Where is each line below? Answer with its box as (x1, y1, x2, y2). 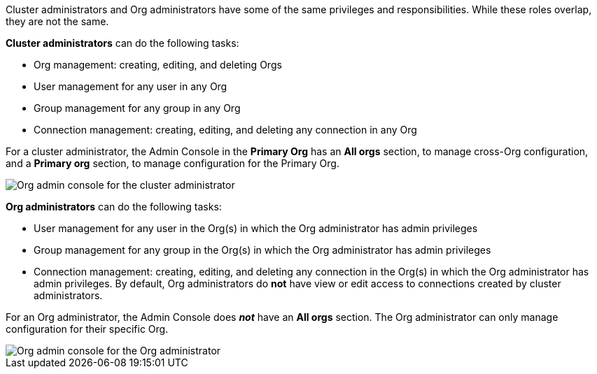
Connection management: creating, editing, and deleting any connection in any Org (34, 124, 417, 136)
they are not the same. (6, 15, 109, 27)
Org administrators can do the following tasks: (6, 201, 222, 213)
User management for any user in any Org (34, 80, 227, 92)
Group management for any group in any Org (34, 102, 241, 114)
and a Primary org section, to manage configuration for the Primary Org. (6, 157, 339, 169)
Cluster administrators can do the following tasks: (6, 37, 239, 49)
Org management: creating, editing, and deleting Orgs (34, 59, 282, 71)
